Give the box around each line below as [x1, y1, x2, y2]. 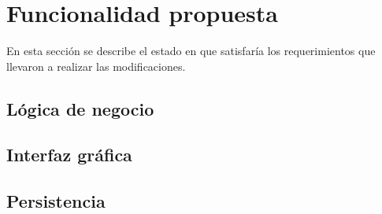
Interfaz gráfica [6, 142, 132, 167]
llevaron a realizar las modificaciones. [6, 57, 186, 74]
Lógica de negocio [6, 96, 154, 120]
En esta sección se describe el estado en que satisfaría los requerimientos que [6, 42, 376, 59]
